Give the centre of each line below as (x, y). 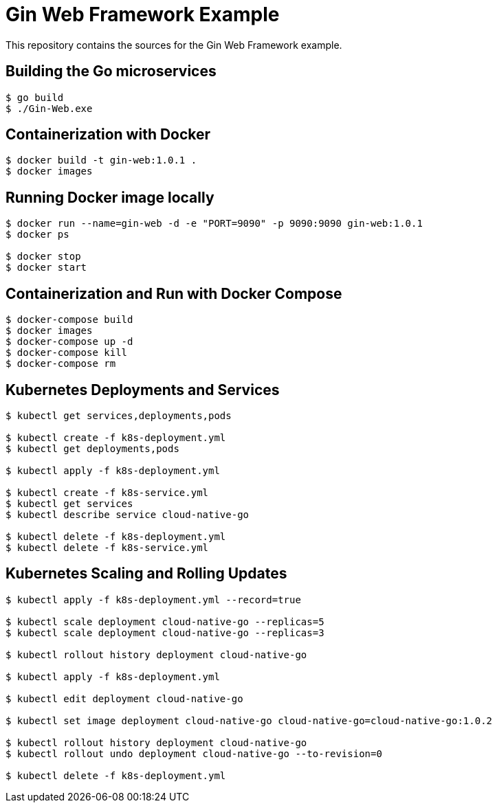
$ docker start (46, 268)
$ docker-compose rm (61, 364)
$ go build (35, 97)
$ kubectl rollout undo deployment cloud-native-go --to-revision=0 (194, 753)
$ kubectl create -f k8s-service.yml (107, 492)
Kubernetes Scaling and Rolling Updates (146, 574)
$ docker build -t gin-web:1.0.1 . (101, 160)
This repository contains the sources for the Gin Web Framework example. (174, 45)
